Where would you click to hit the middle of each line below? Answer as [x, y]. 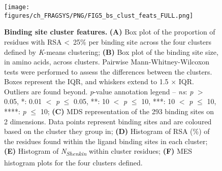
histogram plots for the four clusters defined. [73, 162]
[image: [17, 7]
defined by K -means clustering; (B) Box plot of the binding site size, [111, 52]
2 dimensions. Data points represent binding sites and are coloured [108, 121]
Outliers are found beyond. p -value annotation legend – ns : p [99, 91]
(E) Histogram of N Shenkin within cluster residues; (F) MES [98, 152]
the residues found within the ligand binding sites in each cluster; [106, 141]
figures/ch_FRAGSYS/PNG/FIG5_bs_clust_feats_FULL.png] [99, 15]
